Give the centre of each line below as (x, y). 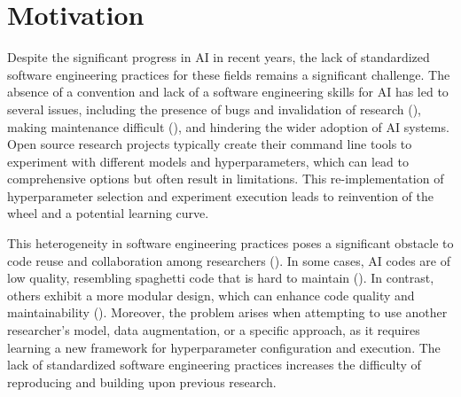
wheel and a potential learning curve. (108, 213)
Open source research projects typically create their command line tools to (210, 144)
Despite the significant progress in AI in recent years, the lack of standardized (219, 57)
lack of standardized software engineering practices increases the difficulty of (214, 365)
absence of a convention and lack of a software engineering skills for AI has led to (228, 92)
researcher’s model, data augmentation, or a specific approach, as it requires (214, 330)
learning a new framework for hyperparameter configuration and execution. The (224, 347)
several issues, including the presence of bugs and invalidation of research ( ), (214, 109)
